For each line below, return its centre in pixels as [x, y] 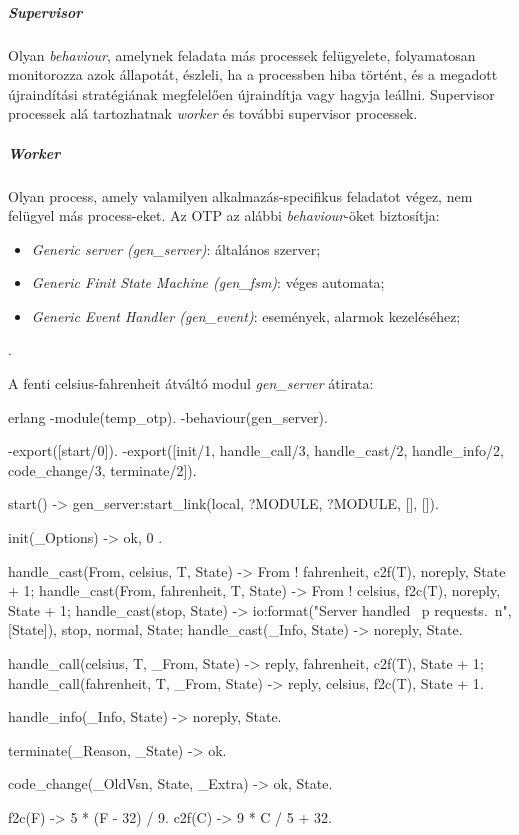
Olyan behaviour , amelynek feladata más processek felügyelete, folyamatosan [242, 54]
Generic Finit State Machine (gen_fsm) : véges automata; [208, 282]
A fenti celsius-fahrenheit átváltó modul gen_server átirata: [191, 383]
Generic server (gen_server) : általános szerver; [176, 248]
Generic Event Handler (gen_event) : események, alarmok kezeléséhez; [246, 315]
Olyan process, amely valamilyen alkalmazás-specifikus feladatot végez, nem [240, 195]
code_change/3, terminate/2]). [102, 469]
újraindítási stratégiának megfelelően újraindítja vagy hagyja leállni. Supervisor [251, 93]
